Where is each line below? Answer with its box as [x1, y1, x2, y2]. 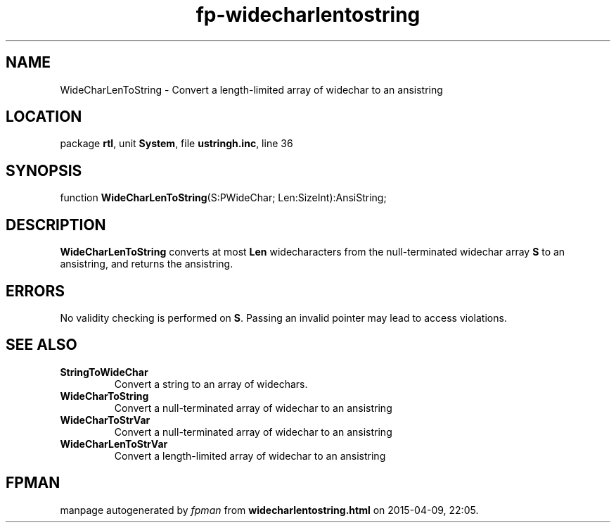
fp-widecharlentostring [195, 3, 421, 27]
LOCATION [6, 108, 82, 126]
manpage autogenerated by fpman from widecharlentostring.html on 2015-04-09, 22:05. [60, 503, 479, 516]
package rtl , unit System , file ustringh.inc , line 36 [60, 137, 293, 150]
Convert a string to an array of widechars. [114, 377, 308, 390]
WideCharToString [60, 389, 149, 402]
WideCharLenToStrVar [60, 437, 168, 450]
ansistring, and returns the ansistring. [60, 258, 233, 270]
